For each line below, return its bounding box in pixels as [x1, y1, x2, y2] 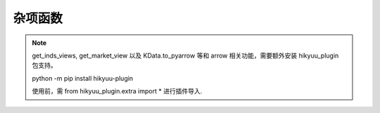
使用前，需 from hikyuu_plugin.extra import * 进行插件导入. [32, 87, 203, 95]
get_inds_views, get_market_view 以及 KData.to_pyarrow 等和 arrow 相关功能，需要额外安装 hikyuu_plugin [32, 51, 339, 60]
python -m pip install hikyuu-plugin [32, 74, 134, 82]
